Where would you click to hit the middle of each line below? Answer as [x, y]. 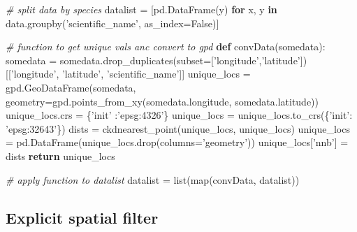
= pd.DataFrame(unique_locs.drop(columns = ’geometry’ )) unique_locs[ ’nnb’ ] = [177, 142]
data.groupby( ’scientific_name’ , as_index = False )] [112, 23]
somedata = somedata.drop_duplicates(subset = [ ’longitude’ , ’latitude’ [153, 60]
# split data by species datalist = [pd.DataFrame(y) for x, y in [141, 9]
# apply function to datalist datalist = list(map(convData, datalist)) [153, 179]
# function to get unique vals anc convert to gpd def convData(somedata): [166, 46]
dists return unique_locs [60, 155]
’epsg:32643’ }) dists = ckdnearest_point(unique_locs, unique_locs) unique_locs [178, 128]
